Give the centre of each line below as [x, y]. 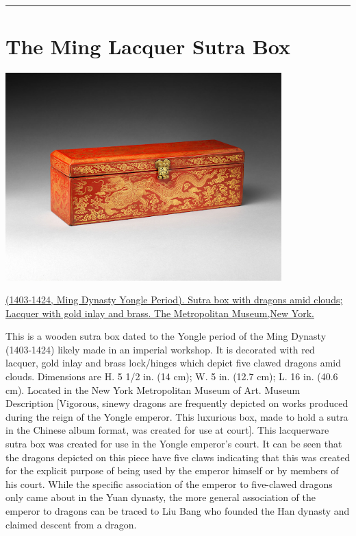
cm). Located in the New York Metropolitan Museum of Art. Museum [153, 389]
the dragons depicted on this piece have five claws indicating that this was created [178, 457]
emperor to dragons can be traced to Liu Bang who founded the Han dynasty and [178, 511]
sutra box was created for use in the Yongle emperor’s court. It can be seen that [174, 444]
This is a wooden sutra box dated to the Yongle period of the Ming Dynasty [166, 336]
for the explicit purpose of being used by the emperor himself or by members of [172, 470]
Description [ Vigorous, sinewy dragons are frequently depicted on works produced [177, 403]
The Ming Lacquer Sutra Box [148, 46]
